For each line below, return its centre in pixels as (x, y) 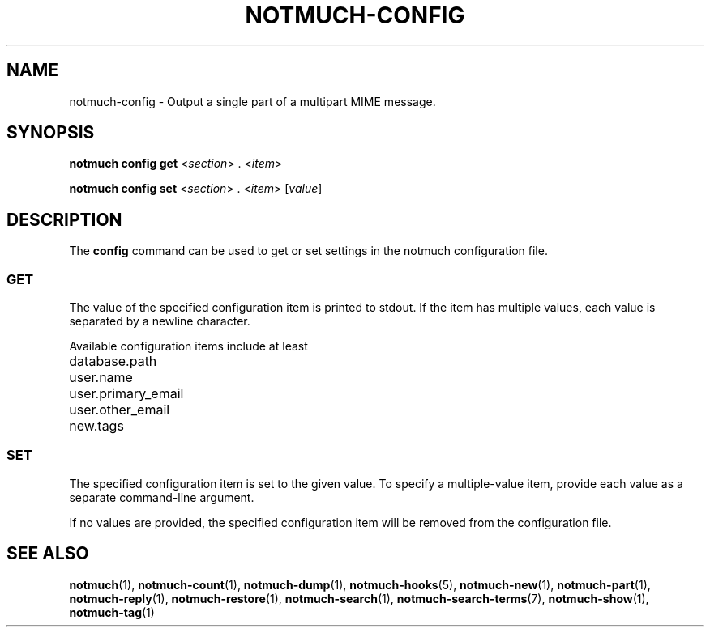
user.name (101, 378)
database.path (113, 361)
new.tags (96, 426)
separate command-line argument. (162, 497)
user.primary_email (126, 394)
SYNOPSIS (51, 133)
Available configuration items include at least (188, 346)
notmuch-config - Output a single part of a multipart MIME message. (252, 101)
